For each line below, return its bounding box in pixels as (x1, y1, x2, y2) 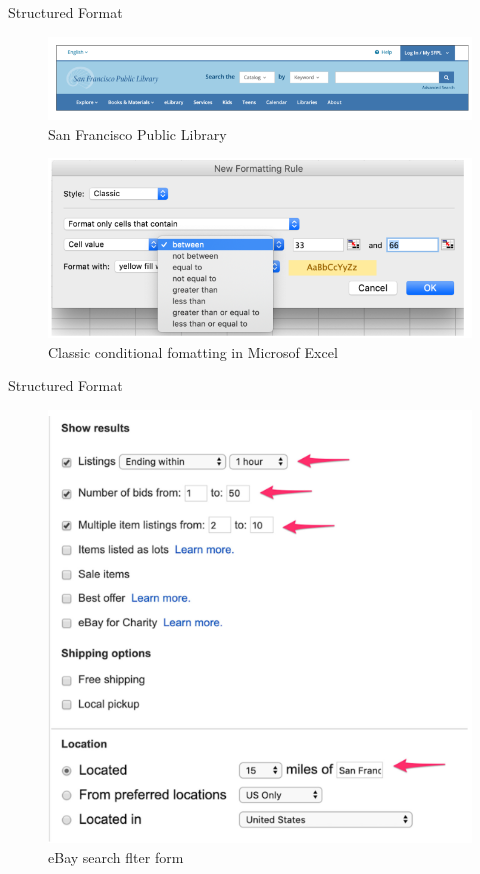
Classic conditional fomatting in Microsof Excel (48, 341, 338, 362)
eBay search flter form (48, 846, 184, 867)
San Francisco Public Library (48, 123, 227, 144)
